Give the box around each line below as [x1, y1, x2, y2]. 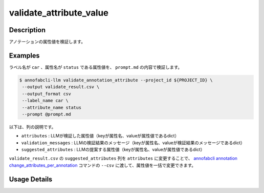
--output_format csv [22, 91, 71, 96]
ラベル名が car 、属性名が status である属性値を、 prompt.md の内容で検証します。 [9, 64, 182, 70]
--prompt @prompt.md [22, 111, 71, 117]
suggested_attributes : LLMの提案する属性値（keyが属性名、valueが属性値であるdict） [21, 147, 205, 153]
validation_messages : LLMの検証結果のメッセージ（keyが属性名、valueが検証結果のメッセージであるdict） [21, 139, 245, 146]
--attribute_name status [22, 105, 82, 110]
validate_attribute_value [9, 7, 109, 18]
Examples [9, 51, 40, 59]
